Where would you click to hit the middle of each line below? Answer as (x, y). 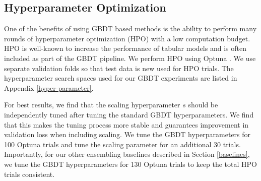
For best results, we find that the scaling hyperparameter (92, 105)
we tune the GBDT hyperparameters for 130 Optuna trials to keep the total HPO (130, 164)
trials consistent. (29, 174)
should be (203, 105)
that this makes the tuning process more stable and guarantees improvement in (126, 124)
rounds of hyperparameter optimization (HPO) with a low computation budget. (127, 38)
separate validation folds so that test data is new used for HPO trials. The (119, 68)
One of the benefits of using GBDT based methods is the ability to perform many (130, 28)
